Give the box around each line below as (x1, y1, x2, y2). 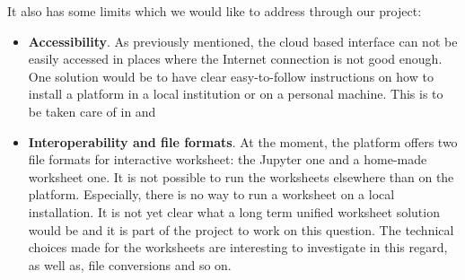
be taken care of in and (28, 101, 156, 120)
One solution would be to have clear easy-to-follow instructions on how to (28, 66, 434, 85)
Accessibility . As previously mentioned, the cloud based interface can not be (28, 31, 458, 50)
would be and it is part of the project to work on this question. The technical (28, 220, 454, 239)
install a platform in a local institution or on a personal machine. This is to (28, 84, 443, 103)
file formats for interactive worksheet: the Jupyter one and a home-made (28, 150, 427, 169)
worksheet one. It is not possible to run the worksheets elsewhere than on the (28, 167, 454, 186)
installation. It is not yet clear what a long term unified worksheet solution (28, 202, 440, 221)
